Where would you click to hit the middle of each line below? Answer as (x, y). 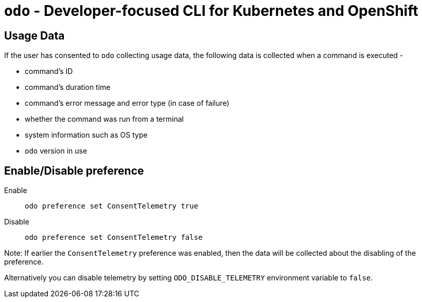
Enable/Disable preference (74, 171)
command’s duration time (68, 87)
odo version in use (56, 151)
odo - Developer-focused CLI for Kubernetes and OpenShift (211, 11)
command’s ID (49, 71)
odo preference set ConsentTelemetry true (112, 206)
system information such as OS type (86, 135)
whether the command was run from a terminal (104, 119)
